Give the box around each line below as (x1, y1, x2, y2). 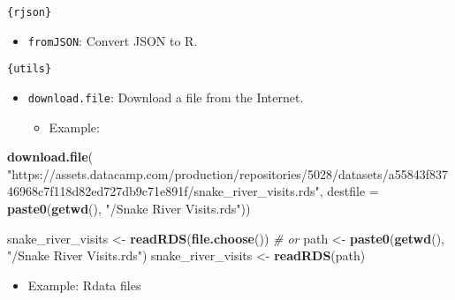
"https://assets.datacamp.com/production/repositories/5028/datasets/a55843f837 (7, 164, 449, 183)
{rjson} (7, 6, 52, 19)
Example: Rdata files (27, 275, 141, 294)
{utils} (7, 63, 52, 76)
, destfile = (319, 182, 379, 200)
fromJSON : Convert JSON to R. (27, 31, 198, 49)
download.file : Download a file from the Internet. (27, 87, 304, 106)
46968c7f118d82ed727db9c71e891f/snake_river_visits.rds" (7, 182, 320, 200)
